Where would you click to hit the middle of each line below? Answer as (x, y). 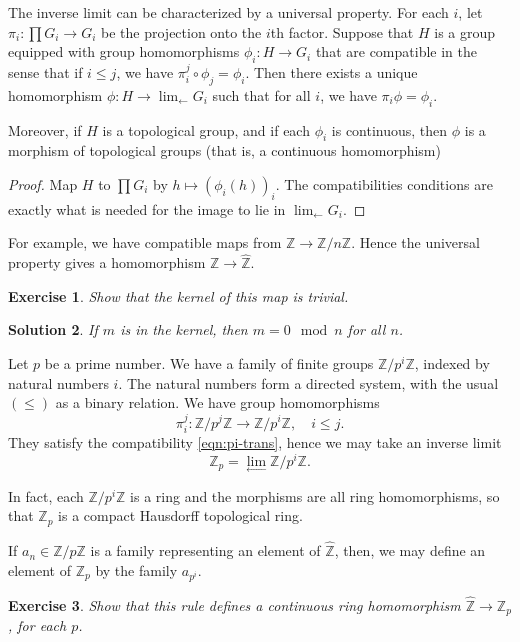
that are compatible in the (396, 51)
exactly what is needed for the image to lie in (147, 208)
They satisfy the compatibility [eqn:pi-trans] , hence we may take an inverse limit (255, 441)
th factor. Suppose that (342, 31)
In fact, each (46, 495)
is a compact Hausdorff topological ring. (180, 515)
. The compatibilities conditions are (384, 183)
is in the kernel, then (184, 329)
